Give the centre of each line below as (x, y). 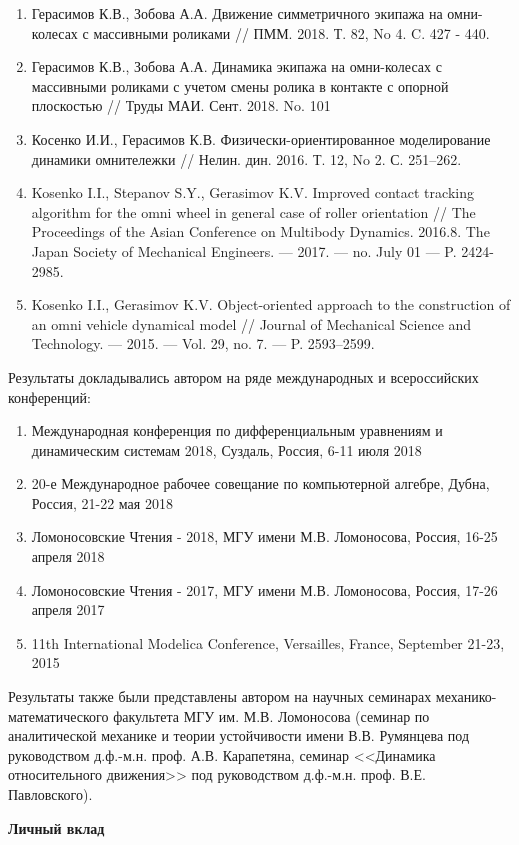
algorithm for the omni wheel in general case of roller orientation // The (253, 211)
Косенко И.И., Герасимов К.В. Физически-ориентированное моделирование (261, 138)
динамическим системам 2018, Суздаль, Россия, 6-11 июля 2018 (226, 449)
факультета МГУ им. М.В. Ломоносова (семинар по (271, 715)
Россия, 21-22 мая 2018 (102, 502)
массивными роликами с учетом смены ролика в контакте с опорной (240, 85)
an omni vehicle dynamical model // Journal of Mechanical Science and (251, 323)
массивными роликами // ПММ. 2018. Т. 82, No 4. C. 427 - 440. (291, 32)
